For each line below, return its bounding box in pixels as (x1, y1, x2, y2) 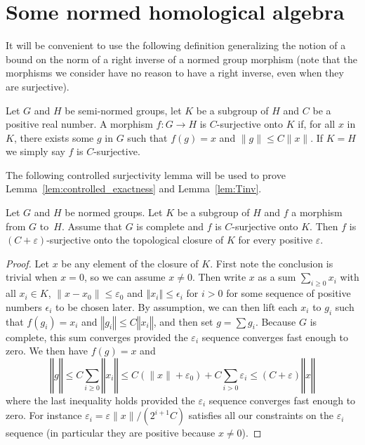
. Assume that (61, 218, 122, 233)
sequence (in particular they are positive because (6, 425, 215, 440)
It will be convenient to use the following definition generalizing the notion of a (6, 38, 346, 53)
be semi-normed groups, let (65, 102, 182, 117)
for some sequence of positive (226, 286, 351, 300)
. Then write (192, 270, 246, 284)
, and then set (153, 314, 213, 328)
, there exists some (13, 130, 94, 145)
